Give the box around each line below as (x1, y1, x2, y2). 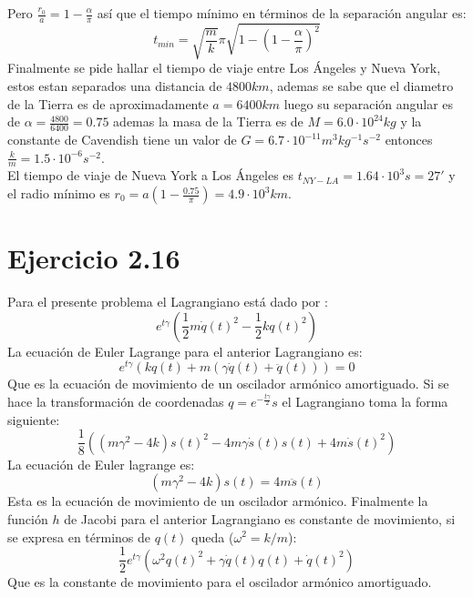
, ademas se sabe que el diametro (269, 76, 454, 95)
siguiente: (7, 410, 60, 429)
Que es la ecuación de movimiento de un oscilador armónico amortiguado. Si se (7, 374, 449, 393)
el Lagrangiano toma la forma (282, 392, 448, 411)
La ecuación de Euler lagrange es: (7, 454, 195, 473)
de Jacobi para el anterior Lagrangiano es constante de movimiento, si (64, 509, 456, 528)
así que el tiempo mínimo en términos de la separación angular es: (97, 4, 467, 22)
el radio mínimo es (7, 184, 110, 203)
